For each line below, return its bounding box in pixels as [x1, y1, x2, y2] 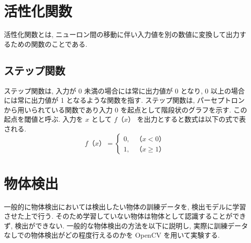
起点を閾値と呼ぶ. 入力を [4, 114, 83, 124]
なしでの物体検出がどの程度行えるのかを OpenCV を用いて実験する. [4, 230, 220, 240]
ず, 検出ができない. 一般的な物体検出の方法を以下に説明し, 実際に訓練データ [4, 220, 248, 230]
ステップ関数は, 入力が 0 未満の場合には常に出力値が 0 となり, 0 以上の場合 [4, 85, 245, 95]
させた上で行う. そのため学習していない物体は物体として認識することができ [4, 211, 246, 221]
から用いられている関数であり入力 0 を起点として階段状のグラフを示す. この [4, 104, 247, 114]
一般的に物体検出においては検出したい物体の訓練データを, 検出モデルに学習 [4, 201, 246, 211]
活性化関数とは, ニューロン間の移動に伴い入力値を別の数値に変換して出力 [4, 29, 240, 39]
